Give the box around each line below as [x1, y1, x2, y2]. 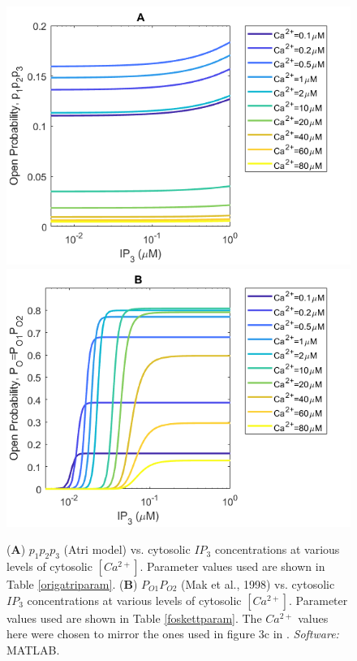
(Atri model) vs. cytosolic [63, 541, 191, 558]
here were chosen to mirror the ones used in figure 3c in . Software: [6, 625, 339, 642]
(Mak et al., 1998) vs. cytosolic [181, 575, 335, 592]
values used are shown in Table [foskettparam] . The [6, 609, 262, 626]
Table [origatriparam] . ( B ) [6, 575, 138, 592]
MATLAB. [6, 641, 60, 658]
